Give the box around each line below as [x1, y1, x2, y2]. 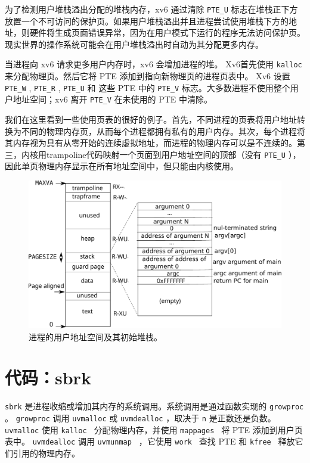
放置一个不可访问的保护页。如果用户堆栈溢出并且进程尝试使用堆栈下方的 [5, 14, 289, 27]
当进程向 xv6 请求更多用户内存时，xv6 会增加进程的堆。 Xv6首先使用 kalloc [5, 58, 302, 70]
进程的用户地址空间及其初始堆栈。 [29, 330, 162, 343]
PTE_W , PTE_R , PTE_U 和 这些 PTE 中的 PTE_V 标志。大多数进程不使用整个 [5, 81, 290, 94]
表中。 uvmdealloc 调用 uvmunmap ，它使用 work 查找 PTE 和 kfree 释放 [5, 435, 295, 448]
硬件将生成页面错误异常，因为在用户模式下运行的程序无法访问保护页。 [29, 26, 305, 39]
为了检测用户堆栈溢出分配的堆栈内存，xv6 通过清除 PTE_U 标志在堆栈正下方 [5, 3, 298, 15]
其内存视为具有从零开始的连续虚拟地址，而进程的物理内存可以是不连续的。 [5, 136, 297, 149]
